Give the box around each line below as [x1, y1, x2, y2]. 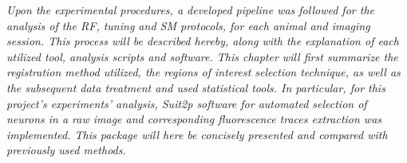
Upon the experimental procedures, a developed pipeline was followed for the [6, 2, 374, 17]
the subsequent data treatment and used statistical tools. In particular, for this [6, 79, 385, 95]
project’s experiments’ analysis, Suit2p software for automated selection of [6, 95, 367, 111]
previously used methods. [6, 142, 126, 158]
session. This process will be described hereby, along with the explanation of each [6, 33, 399, 49]
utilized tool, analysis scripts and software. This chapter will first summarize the [6, 48, 398, 64]
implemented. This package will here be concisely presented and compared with [6, 126, 388, 142]
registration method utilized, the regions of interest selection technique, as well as [6, 64, 401, 80]
